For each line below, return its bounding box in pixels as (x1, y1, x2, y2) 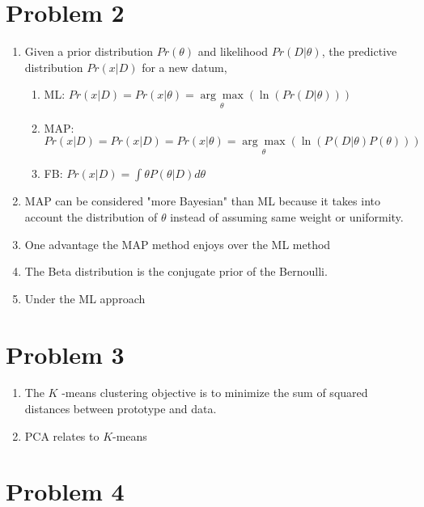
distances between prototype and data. (24, 400, 217, 417)
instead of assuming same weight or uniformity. (170, 208, 404, 225)
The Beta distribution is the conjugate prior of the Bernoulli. (24, 263, 328, 280)
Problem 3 (6, 337, 125, 370)
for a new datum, (142, 58, 227, 75)
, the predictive (321, 43, 397, 60)
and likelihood (197, 43, 269, 60)
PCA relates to (24, 427, 100, 444)
